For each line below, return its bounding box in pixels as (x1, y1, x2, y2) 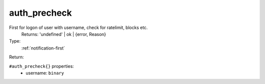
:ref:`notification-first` (21, 45, 65, 51)
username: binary (26, 70, 64, 76)
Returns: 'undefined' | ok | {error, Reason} (21, 31, 106, 37)
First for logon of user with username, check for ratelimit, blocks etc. (9, 25, 148, 30)
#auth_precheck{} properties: (9, 63, 74, 69)
